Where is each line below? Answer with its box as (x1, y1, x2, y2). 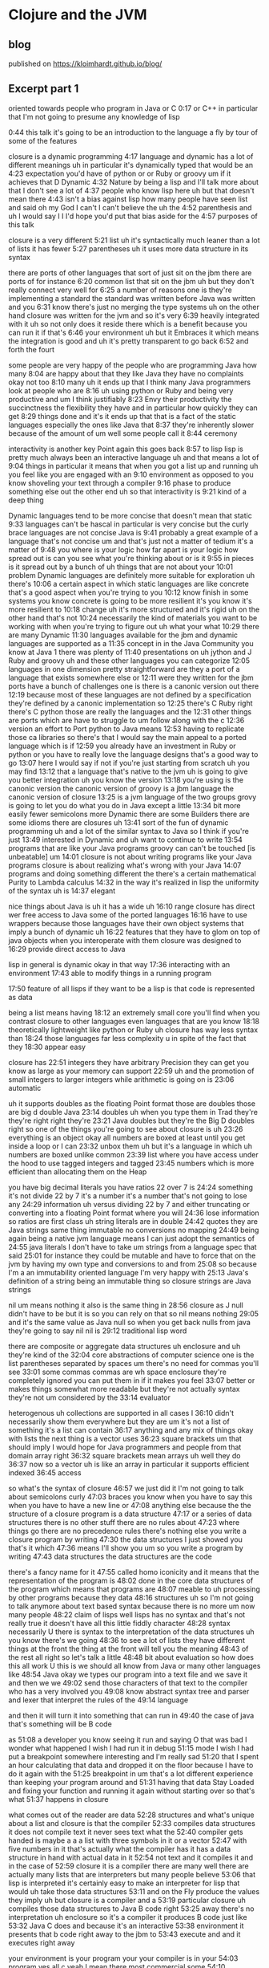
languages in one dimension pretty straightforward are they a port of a (8, 664, 240, 673)
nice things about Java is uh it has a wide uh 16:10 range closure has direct (8, 901, 255, 911)
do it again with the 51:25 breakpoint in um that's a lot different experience (8, 1768, 254, 1779)
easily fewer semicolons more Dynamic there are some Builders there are (8, 809, 251, 819)
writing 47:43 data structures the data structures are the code (8, 1551, 212, 1561)
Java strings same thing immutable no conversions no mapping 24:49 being (8, 1225, 259, 1234)
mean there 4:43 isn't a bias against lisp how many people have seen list (8, 194, 248, 204)
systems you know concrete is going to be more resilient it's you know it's (8, 596, 252, 605)
